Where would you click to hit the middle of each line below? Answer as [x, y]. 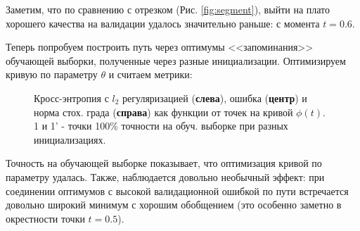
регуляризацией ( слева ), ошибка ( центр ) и [215, 98]
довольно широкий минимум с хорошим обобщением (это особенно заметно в [174, 205]
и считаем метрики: [150, 74]
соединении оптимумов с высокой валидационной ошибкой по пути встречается [177, 191]
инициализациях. [70, 139]
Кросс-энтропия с [71, 98]
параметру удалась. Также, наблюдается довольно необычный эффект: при [165, 176]
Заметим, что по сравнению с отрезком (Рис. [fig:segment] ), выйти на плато [168, 9]
